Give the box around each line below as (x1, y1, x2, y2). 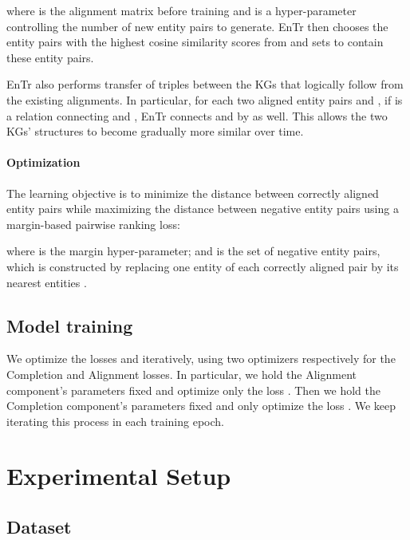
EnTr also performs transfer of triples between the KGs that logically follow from (6, 76, 404, 93)
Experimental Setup (6, 459, 231, 492)
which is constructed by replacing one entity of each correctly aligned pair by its (6, 258, 399, 274)
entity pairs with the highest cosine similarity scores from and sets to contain (6, 34, 384, 50)
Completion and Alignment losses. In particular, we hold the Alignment (6, 365, 357, 382)
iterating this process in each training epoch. (6, 412, 224, 429)
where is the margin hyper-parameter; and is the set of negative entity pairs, (6, 242, 380, 259)
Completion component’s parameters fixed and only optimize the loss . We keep (6, 397, 396, 414)
